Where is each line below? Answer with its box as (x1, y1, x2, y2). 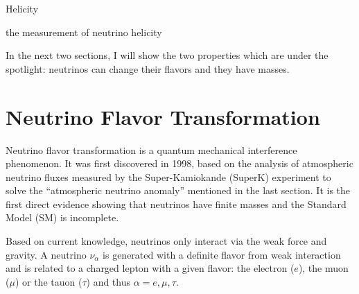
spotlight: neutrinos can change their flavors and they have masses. (6, 61, 290, 76)
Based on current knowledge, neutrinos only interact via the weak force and (6, 234, 327, 248)
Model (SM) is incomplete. (6, 210, 119, 225)
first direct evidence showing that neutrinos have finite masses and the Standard (6, 196, 347, 211)
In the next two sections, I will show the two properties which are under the (6, 48, 329, 62)
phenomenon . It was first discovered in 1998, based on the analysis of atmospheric (6, 156, 353, 171)
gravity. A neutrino (6, 247, 87, 261)
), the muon (298, 261, 349, 275)
